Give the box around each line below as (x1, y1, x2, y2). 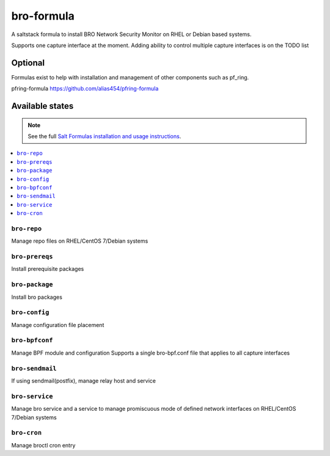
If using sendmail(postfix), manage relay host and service (11, 377, 156, 384)
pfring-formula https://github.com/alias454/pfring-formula (11, 85, 159, 92)
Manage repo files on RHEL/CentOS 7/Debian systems (11, 237, 148, 245)
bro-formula (11, 9, 75, 23)
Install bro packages (11, 293, 62, 301)
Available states (11, 101, 74, 111)
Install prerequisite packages (11, 265, 84, 273)
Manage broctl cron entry (11, 441, 76, 449)
